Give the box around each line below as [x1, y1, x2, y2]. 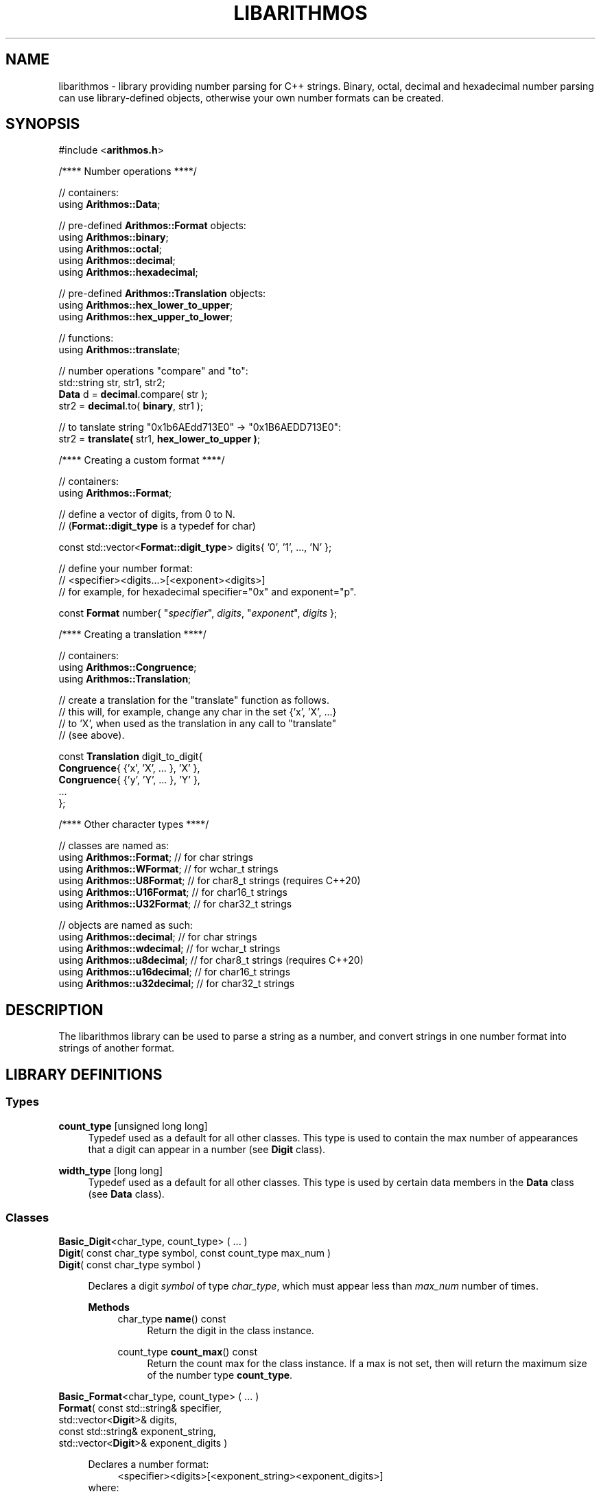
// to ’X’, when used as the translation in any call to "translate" [58, 718, 337, 730]
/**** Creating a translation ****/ [58, 628, 207, 641]
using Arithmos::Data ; [58, 198, 161, 211]
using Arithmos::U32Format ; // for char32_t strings [58, 898, 292, 910]
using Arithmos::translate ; [58, 344, 180, 356]
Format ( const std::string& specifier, [58, 1402, 222, 1414]
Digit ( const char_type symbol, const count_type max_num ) [58, 1247, 331, 1259]
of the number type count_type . [147, 1369, 293, 1382]
